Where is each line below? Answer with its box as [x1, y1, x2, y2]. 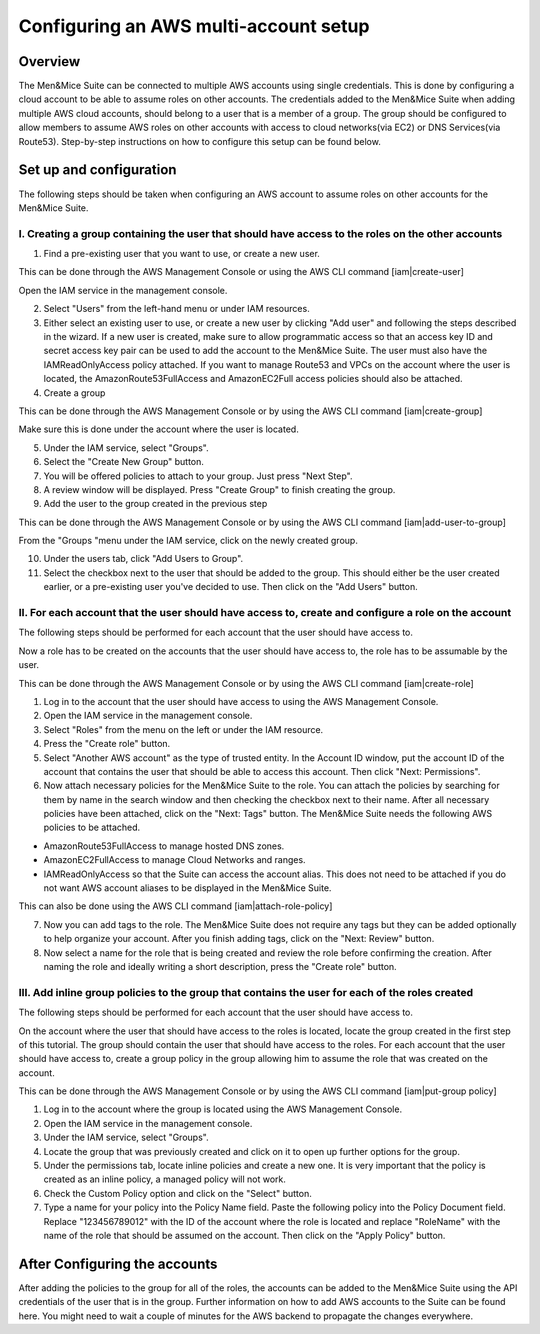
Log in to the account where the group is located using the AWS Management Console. [43, 1103, 403, 1115]
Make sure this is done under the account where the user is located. [18, 423, 299, 435]
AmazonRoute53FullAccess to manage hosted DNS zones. [43, 840, 285, 852]
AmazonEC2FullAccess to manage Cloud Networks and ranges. [43, 854, 306, 866]
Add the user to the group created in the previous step [43, 498, 268, 510]
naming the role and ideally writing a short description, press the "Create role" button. [43, 961, 397, 972]
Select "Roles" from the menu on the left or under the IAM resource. [43, 723, 324, 735]
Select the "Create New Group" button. [43, 456, 205, 468]
